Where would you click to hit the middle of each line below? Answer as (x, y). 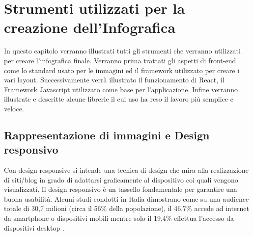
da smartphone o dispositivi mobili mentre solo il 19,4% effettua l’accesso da (119, 218)
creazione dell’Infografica (90, 27)
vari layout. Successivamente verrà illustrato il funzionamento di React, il (114, 80)
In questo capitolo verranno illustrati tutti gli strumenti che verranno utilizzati (122, 51)
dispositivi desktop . (34, 227)
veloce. (14, 108)
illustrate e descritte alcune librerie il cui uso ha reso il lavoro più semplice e (119, 99)
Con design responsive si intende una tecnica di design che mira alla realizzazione (126, 170)
